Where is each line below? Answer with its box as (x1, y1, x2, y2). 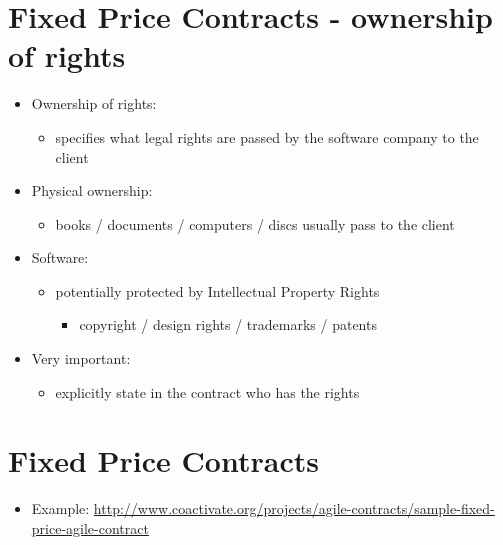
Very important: (31, 348, 131, 369)
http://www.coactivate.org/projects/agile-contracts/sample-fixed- (93, 498, 495, 519)
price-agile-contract (31, 517, 149, 538)
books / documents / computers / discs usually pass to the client (55, 213, 455, 234)
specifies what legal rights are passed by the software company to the (55, 126, 479, 147)
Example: (31, 498, 90, 519)
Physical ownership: (31, 180, 153, 201)
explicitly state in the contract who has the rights (55, 381, 360, 402)
